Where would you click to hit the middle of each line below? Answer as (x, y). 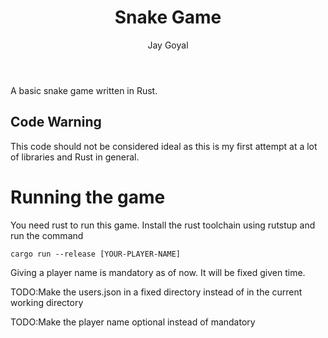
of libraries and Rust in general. (75, 157)
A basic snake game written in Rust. (84, 90)
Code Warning (56, 122)
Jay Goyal (168, 45)
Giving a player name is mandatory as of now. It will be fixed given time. (158, 272)
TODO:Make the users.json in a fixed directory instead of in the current (156, 292)
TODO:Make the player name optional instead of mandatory (133, 322)
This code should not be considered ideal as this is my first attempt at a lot (164, 146)
